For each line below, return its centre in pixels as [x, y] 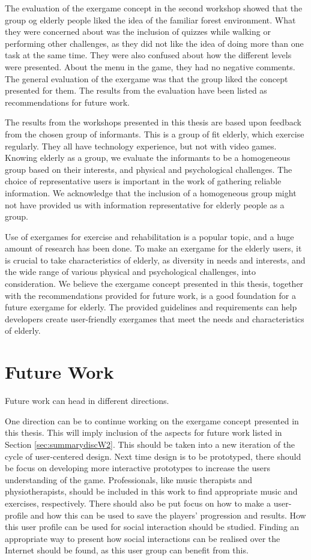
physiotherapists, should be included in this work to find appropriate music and [151, 491]
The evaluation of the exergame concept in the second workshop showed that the [154, 8]
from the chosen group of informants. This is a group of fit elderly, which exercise [155, 134]
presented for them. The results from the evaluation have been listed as [136, 90]
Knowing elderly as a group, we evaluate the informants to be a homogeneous [148, 158]
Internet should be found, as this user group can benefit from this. [127, 550]
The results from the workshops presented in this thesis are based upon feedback [153, 122]
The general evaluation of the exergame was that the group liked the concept [146, 78]
